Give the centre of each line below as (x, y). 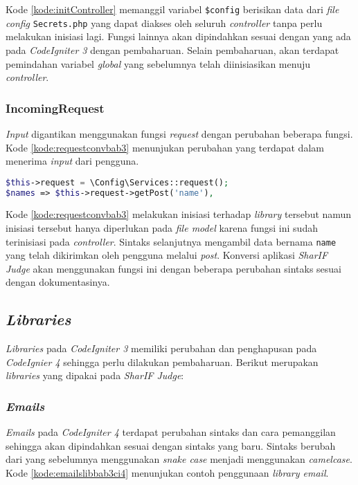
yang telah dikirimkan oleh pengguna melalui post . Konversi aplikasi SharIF (167, 255)
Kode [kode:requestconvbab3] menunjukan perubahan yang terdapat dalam (165, 147)
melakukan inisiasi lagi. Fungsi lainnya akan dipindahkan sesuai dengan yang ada (178, 36)
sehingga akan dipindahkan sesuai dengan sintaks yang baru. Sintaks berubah (171, 445)
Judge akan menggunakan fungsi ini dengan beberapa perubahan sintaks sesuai (173, 268)
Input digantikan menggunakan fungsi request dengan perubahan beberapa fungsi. (179, 133)
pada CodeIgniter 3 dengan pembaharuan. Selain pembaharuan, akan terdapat (172, 49)
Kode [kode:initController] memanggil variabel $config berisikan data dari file (172, 9)
